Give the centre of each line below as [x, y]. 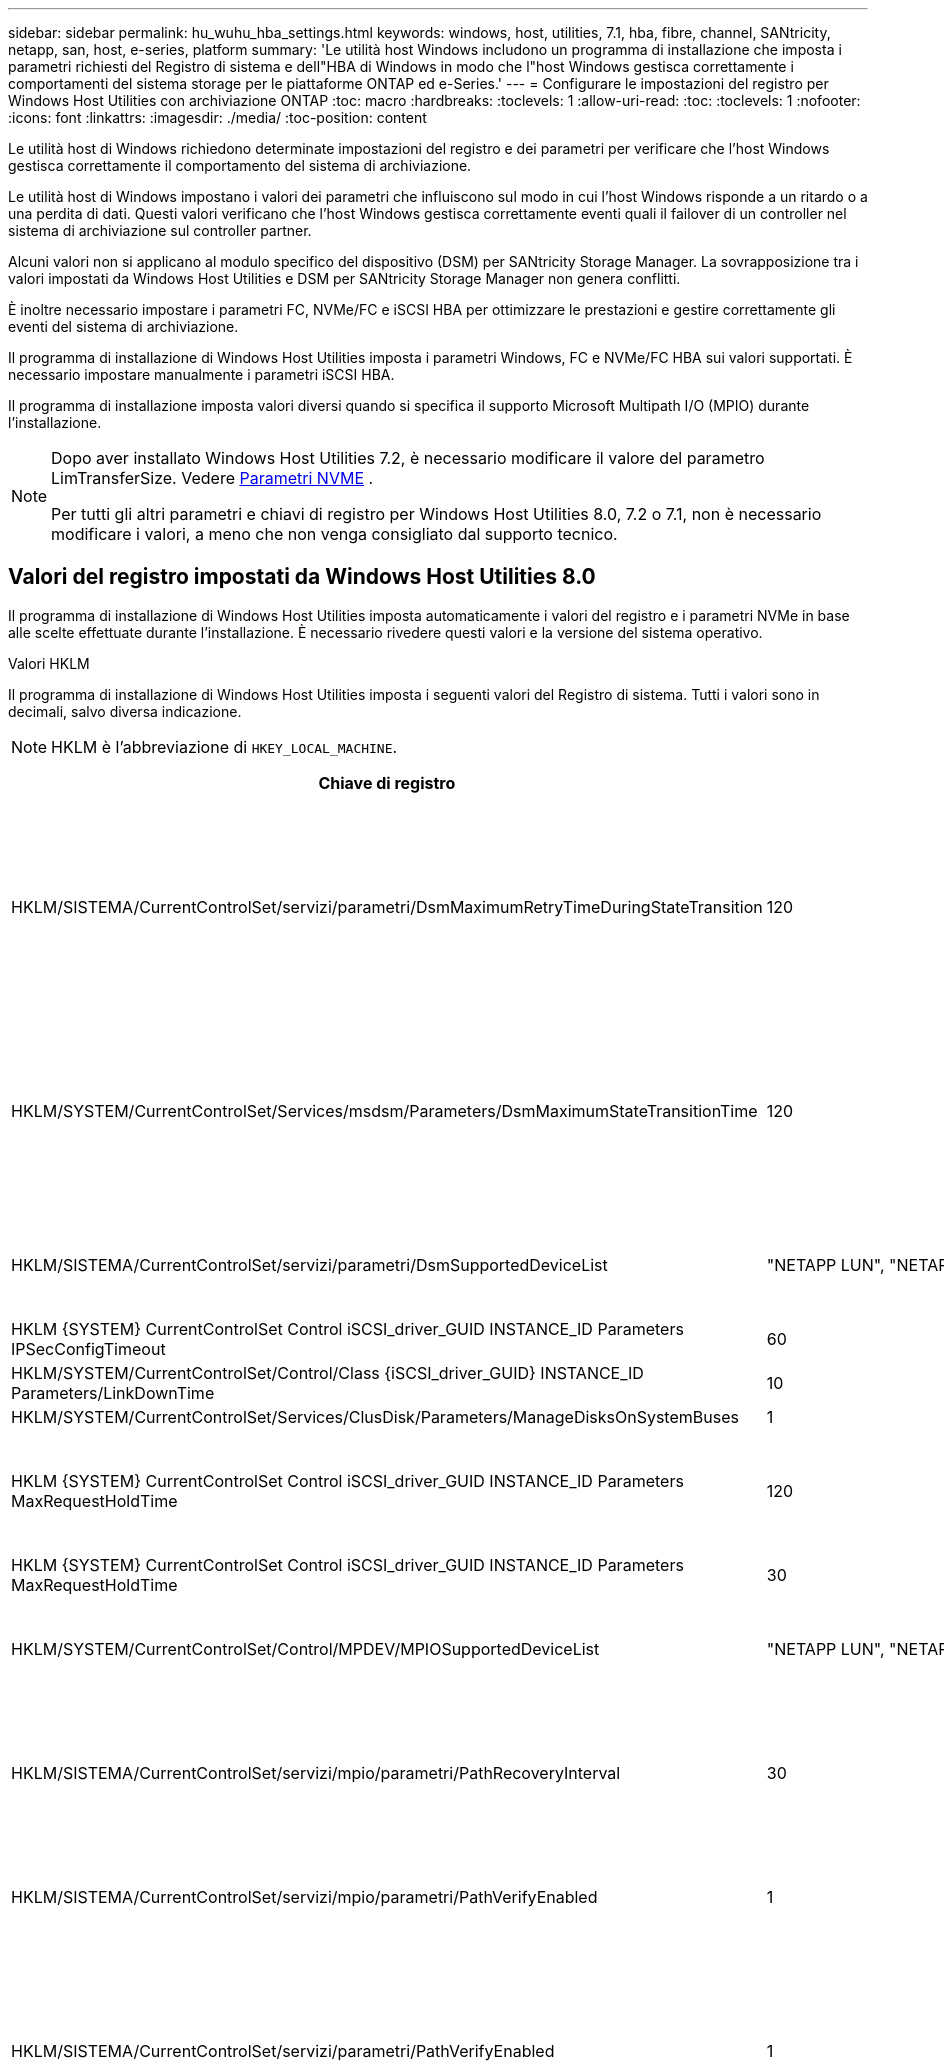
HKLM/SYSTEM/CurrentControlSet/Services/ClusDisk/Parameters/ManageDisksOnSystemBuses [375, 1416]
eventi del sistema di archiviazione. [123, 326]
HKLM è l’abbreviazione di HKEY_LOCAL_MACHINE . [224, 746]
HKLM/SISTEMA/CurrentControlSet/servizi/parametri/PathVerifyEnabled [283, 2050]
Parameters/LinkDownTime [113, 1392]
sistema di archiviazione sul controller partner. [160, 230]
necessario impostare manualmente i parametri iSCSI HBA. [201, 374]
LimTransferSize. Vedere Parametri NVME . [212, 478]
